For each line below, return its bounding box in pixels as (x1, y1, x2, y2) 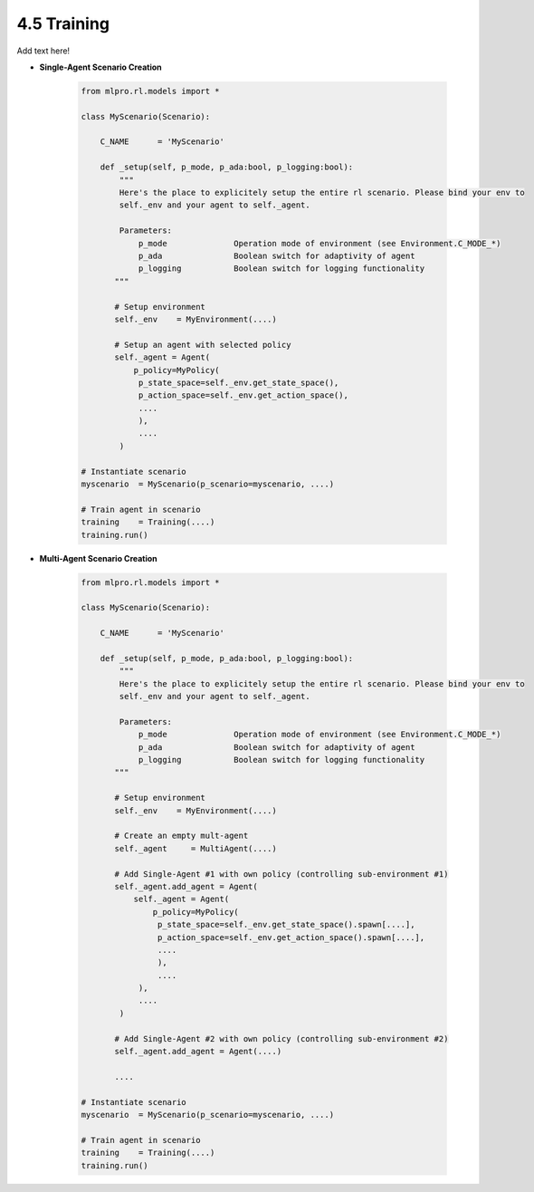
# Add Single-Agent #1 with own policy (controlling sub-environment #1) (114, 869, 449, 879)
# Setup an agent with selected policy (114, 340, 291, 350)
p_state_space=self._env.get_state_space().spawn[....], (157, 919, 415, 930)
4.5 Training (16, 14, 110, 34)
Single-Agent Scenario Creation (39, 62, 162, 72)
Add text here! (16, 45, 71, 56)
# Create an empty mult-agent (114, 831, 249, 841)
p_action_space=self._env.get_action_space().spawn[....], (157, 932, 425, 942)
